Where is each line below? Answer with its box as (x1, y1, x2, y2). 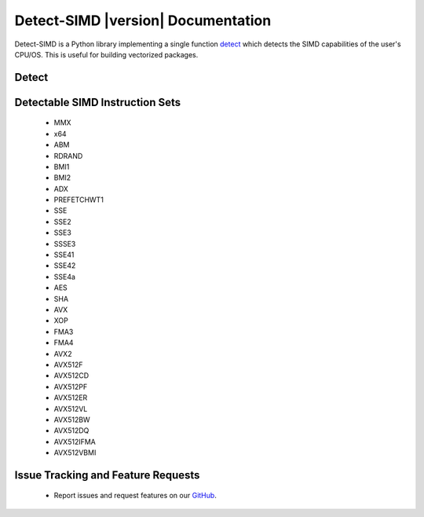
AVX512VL (53, 404, 88, 413)
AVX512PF (53, 382, 88, 391)
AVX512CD (53, 371, 90, 380)
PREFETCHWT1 (53, 195, 104, 204)
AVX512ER (53, 393, 88, 402)
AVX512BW (53, 415, 90, 424)
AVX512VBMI (53, 448, 97, 457)
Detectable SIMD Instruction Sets (14, 95, 181, 109)
